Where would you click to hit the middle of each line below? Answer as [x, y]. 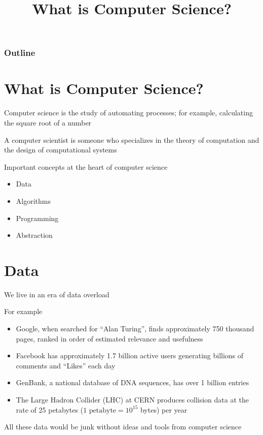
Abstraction [34, 235]
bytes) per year [164, 409]
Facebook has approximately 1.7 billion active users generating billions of [130, 355]
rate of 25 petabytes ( [50, 409]
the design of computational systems [61, 150]
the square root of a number [48, 123]
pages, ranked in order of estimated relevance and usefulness [109, 338]
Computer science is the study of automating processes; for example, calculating [128, 113]
